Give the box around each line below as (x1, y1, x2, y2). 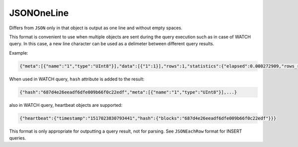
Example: (9, 50, 28, 56)
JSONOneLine (9, 7, 69, 18)
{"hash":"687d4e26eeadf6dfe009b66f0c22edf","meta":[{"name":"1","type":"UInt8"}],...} (19, 89, 237, 95)
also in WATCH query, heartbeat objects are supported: (9, 102, 123, 108)
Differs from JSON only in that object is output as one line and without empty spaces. (9, 25, 183, 31)
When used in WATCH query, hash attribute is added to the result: (9, 76, 145, 82)
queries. (9, 135, 26, 141)
